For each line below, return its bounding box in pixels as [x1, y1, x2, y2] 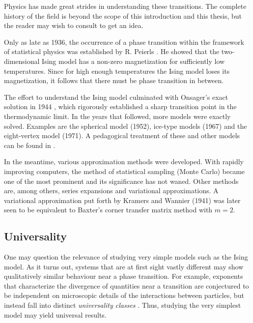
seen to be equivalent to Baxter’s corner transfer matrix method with [4, 205, 213, 215]
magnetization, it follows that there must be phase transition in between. [4, 75, 224, 86]
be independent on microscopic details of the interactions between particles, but [4, 290, 244, 300]
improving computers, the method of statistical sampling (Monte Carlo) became [4, 166, 245, 176]
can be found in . [4, 140, 56, 150]
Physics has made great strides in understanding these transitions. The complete [4, 1, 247, 11]
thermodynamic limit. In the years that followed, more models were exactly [4, 111, 231, 121]
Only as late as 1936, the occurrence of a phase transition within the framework [4, 36, 244, 47]
